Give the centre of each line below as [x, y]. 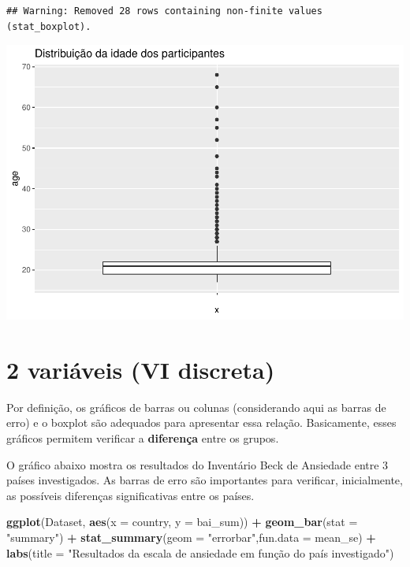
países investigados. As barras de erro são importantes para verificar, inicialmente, [205, 480]
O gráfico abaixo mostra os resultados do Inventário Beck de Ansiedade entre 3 [198, 464]
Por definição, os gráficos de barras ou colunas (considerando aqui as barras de [196, 407]
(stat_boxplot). [49, 26]
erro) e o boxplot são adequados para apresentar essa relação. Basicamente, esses [201, 422]
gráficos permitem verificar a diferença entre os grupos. [143, 438]
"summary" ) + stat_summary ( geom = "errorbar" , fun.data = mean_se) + [191, 537]
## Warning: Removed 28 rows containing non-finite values [164, 11]
